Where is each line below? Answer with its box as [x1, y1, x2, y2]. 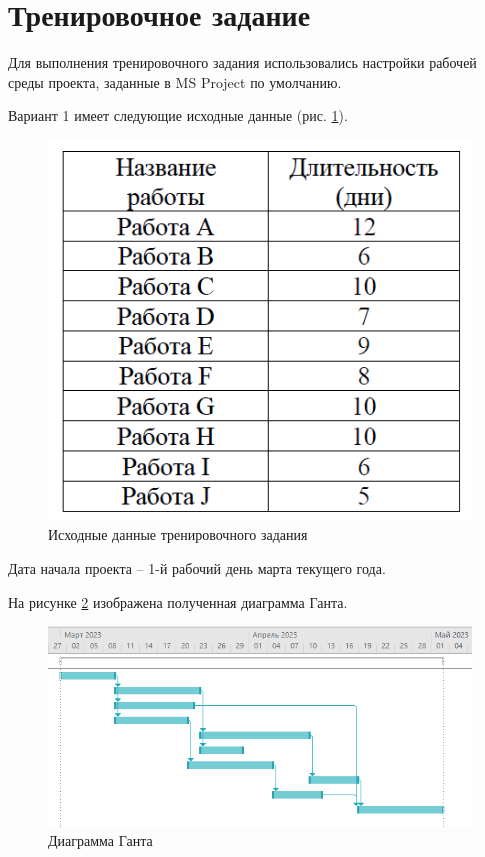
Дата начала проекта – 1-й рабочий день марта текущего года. [8, 558, 386, 579]
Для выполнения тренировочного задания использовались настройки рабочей [8, 52, 477, 73]
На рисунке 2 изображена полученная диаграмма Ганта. [8, 591, 348, 612]
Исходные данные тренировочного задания [48, 524, 308, 545]
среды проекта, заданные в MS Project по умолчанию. [8, 71, 342, 92]
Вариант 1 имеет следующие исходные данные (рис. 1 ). [8, 105, 348, 126]
